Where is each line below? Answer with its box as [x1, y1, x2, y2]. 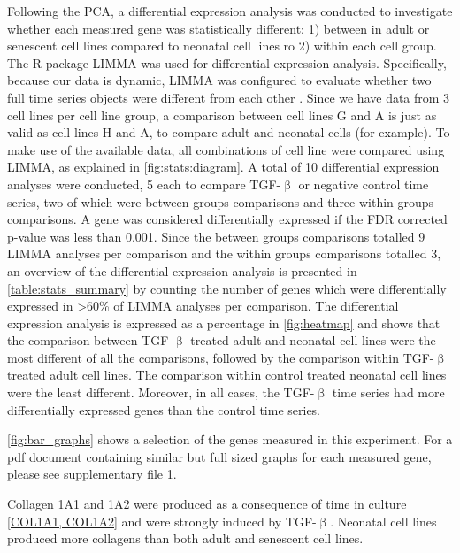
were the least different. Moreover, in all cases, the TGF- [7, 383, 315, 402]
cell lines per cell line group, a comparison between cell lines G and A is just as [7, 105, 437, 124]
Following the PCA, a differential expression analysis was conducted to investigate [7, 2, 453, 19]
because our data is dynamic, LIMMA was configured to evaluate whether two [7, 71, 432, 89]
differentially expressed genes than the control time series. [7, 400, 321, 419]
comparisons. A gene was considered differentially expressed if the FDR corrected [7, 210, 448, 228]
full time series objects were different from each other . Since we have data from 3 [7, 88, 450, 106]
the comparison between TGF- [7, 331, 173, 349]
